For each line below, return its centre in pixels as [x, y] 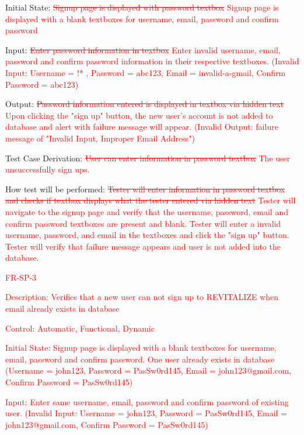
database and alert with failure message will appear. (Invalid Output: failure [142, 127]
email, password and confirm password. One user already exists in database [140, 359]
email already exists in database [62, 308]
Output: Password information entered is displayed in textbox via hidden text [145, 104]
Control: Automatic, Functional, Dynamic [80, 328]
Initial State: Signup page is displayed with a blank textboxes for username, [141, 348]
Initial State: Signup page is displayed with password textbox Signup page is [142, 7]
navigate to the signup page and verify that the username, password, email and [147, 211]
